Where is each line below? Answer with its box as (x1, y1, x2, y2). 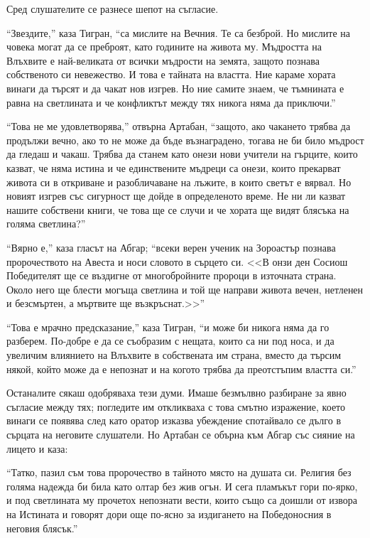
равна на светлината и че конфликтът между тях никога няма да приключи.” (6, 95, 336, 109)
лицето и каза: (6, 441, 68, 456)
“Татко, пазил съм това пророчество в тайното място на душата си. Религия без (6, 465, 352, 480)
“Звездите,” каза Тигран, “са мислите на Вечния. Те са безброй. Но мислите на (6, 25, 351, 40)
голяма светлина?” (6, 216, 86, 231)
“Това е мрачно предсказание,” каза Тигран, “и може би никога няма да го (6, 319, 330, 334)
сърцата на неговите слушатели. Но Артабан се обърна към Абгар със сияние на (6, 427, 355, 442)
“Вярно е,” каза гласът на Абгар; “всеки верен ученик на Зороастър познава (6, 240, 336, 254)
